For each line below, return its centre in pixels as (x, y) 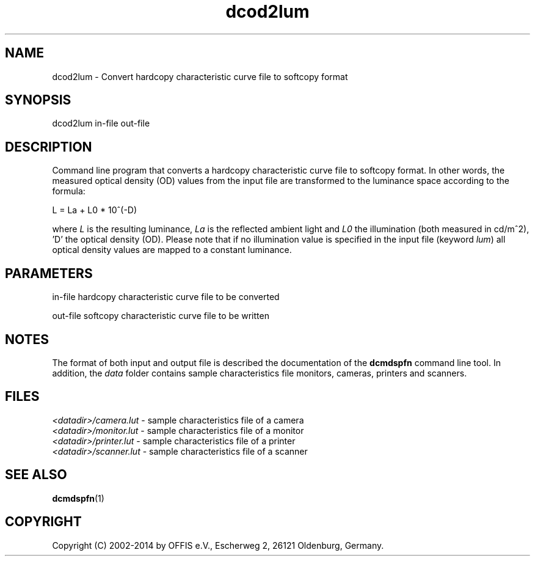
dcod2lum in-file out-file (101, 123)
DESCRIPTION (49, 147)
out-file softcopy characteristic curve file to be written (161, 316)
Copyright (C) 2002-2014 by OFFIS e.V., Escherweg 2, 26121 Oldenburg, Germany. (218, 545)
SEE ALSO (36, 475)
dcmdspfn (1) (78, 498)
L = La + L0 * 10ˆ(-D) (95, 210)
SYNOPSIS (38, 100)
